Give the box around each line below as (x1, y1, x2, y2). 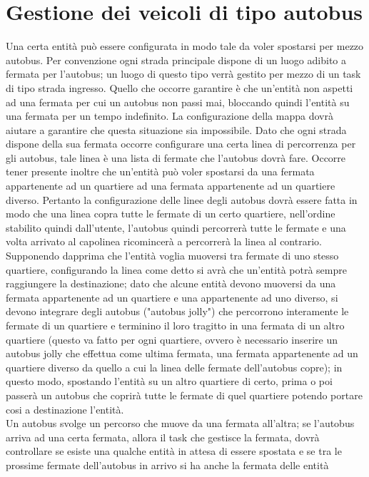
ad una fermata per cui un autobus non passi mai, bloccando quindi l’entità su (6, 94, 350, 109)
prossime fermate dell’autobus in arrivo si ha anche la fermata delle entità (6, 457, 329, 472)
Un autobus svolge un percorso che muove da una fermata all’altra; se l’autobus (6, 416, 355, 431)
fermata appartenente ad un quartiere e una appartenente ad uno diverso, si (6, 289, 338, 304)
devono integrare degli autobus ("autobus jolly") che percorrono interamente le (6, 304, 349, 319)
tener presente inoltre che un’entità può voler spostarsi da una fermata (6, 164, 315, 179)
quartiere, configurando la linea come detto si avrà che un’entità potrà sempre (6, 262, 347, 277)
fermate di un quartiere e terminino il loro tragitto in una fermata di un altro (6, 318, 345, 332)
